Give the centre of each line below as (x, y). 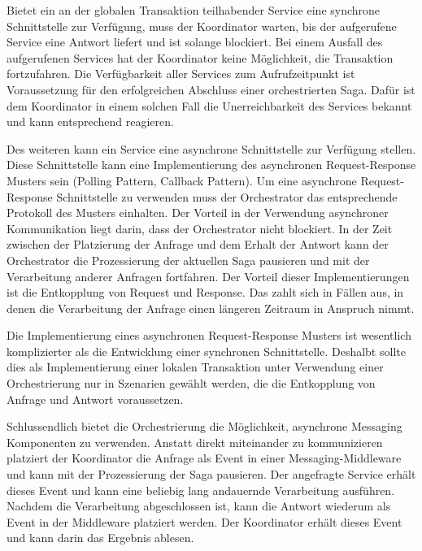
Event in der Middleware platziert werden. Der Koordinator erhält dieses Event (204, 521)
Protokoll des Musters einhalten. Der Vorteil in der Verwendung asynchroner (198, 213)
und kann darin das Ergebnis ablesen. (100, 538)
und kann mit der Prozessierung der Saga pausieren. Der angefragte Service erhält (211, 474)
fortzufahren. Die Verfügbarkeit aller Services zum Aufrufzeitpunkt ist (181, 74)
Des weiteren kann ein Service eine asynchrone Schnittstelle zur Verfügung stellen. (211, 148)
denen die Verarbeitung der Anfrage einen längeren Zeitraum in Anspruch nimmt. (211, 308)
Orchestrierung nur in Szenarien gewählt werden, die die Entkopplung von (191, 383)
